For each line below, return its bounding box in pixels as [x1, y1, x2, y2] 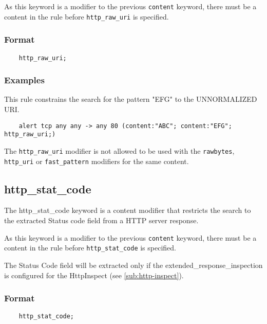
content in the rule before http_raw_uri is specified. [4, 11, 169, 22]
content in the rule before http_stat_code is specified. [4, 242, 176, 253]
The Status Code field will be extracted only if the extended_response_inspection [4, 259, 263, 270]
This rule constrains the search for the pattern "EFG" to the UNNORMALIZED [4, 94, 257, 104]
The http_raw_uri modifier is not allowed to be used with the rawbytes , [4, 145, 235, 156]
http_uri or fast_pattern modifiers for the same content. [4, 155, 189, 166]
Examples [4, 74, 45, 86]
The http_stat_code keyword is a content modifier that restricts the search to [4, 205, 251, 215]
